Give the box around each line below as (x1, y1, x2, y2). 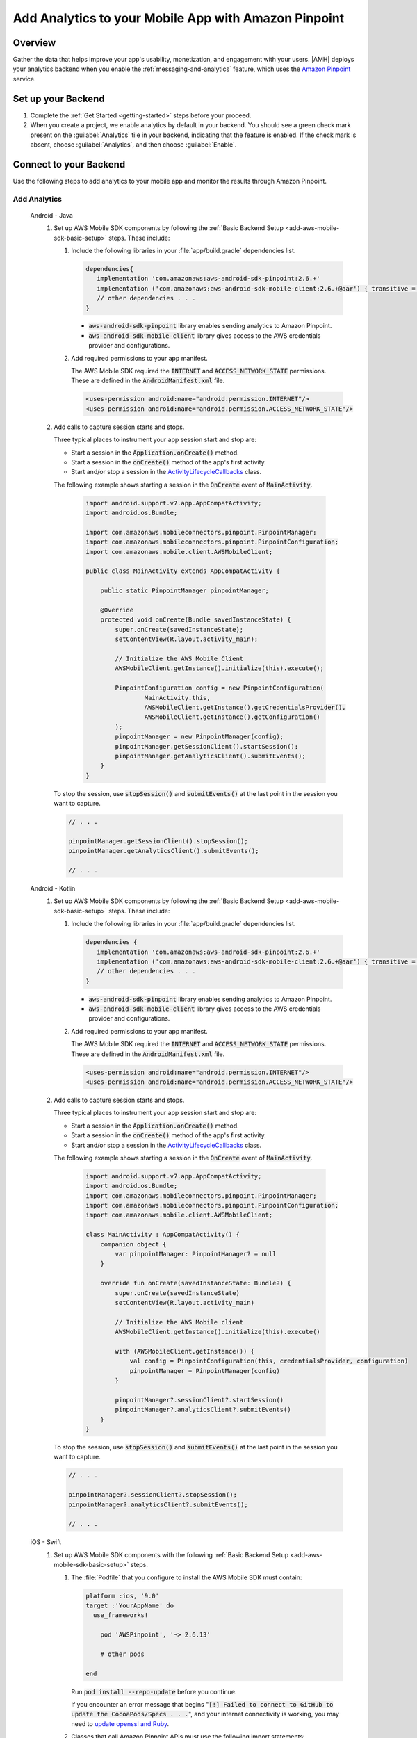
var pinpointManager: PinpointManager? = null (115, 1250, 277, 1258)
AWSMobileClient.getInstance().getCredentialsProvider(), (144, 703, 347, 711)
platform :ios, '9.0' (85, 1592, 160, 1600)
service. (13, 74, 36, 83)
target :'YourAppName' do (85, 1601, 174, 1609)
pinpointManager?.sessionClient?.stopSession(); (68, 1491, 238, 1499)
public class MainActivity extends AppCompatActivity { (85, 567, 281, 575)
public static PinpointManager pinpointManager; (100, 587, 270, 594)
